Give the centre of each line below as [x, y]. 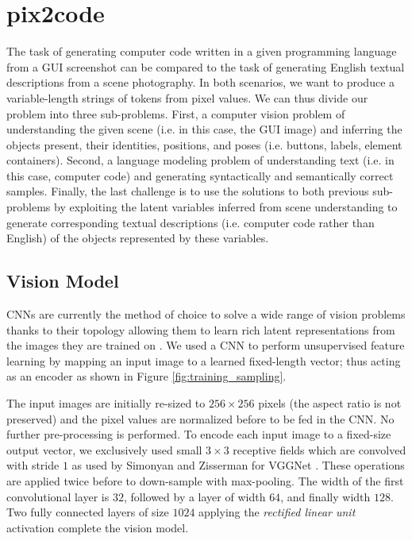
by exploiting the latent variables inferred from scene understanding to [226, 207]
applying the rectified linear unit [277, 512]
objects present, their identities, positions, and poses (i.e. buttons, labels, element [204, 144]
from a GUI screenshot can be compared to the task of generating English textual [206, 66]
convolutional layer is [58, 496]
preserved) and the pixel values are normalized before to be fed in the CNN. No [200, 418]
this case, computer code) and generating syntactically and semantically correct [200, 175]
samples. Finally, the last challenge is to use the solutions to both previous [188, 191]
